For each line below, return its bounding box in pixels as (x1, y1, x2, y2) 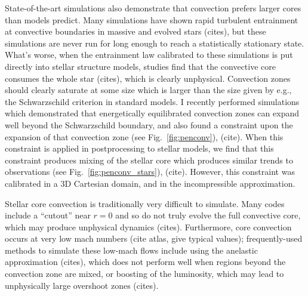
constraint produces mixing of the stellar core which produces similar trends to (5, 153, 293, 166)
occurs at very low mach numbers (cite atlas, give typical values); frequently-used (5, 232, 303, 245)
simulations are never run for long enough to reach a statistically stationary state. (5, 36, 304, 49)
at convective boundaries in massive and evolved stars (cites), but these (5, 25, 266, 38)
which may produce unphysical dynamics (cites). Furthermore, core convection (5, 220, 292, 233)
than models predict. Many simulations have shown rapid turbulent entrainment (5, 13, 298, 26)
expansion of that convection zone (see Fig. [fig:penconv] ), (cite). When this (5, 130, 284, 143)
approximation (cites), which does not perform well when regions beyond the (5, 255, 286, 268)
